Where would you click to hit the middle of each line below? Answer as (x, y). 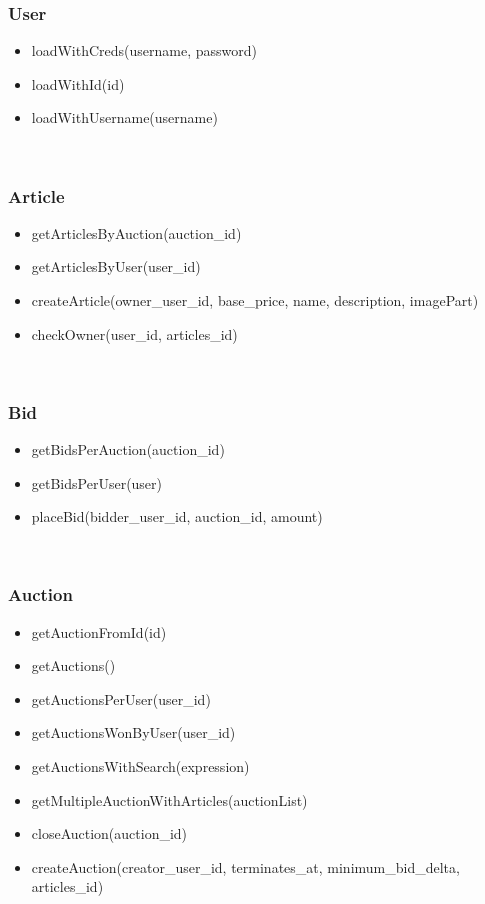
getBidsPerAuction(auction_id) (128, 449)
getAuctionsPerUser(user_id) (121, 698)
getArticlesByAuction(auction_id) (136, 232)
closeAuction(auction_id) (109, 833)
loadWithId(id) (78, 83)
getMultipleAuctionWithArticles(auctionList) (169, 799)
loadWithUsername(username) (124, 117)
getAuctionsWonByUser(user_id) (133, 732)
